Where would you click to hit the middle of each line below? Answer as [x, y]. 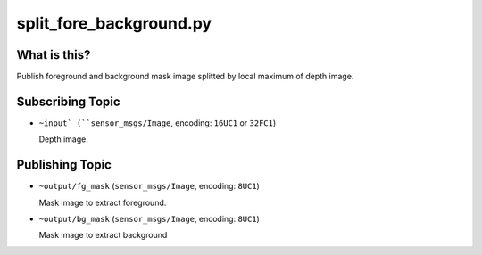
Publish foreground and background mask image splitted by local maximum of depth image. [185, 77]
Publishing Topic [64, 165]
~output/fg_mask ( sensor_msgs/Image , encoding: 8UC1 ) [150, 186]
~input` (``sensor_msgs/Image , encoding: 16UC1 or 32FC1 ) [158, 123]
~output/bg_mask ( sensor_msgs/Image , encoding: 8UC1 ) [150, 219]
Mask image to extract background [103, 235]
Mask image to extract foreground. [103, 202]
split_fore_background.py [114, 23]
